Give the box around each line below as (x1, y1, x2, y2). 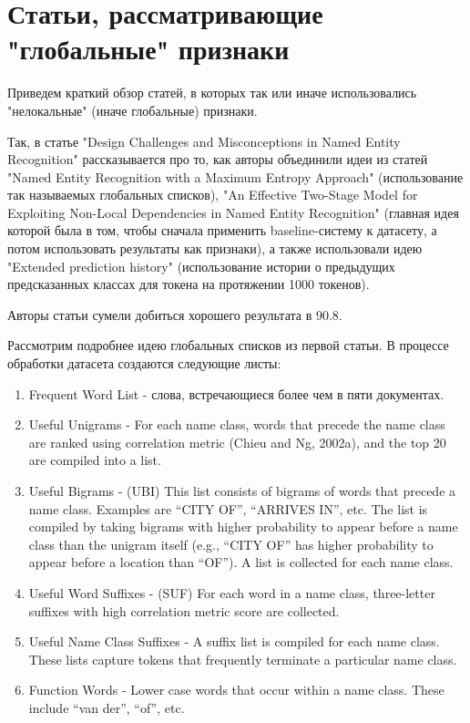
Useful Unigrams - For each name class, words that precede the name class (28, 415, 445, 434)
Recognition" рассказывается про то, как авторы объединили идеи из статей (7, 150, 428, 169)
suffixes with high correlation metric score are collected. (28, 601, 340, 620)
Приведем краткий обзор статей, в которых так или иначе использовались (7, 83, 417, 102)
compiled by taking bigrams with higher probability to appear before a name (28, 517, 458, 536)
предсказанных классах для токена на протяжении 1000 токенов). (7, 274, 370, 294)
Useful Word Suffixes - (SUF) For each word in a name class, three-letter (28, 583, 435, 602)
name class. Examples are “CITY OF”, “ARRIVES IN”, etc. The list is (28, 499, 428, 518)
